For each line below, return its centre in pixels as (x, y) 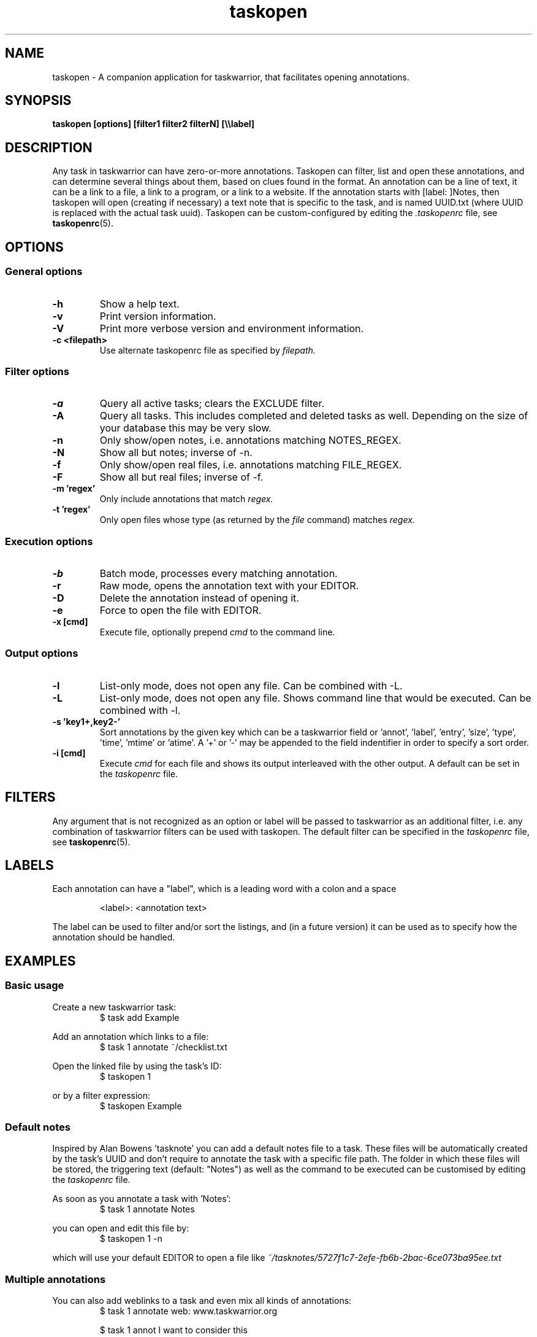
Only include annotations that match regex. (186, 499)
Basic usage (35, 986)
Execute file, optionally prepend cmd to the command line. (217, 632)
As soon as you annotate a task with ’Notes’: (142, 1199)
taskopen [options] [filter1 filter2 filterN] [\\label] (154, 124)
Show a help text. (139, 304)
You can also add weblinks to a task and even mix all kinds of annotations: (202, 1301)
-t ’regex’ (71, 510)
